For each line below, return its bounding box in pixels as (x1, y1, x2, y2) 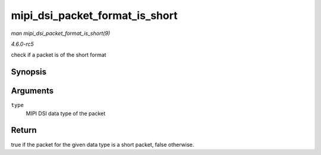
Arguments (11, 86, 54, 96)
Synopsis (11, 67, 47, 77)
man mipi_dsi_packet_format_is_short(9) (11, 30, 111, 37)
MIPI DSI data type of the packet (26, 110, 106, 117)
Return (11, 125, 37, 135)
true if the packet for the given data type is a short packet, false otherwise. (11, 141, 194, 148)
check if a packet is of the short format (11, 51, 106, 59)
